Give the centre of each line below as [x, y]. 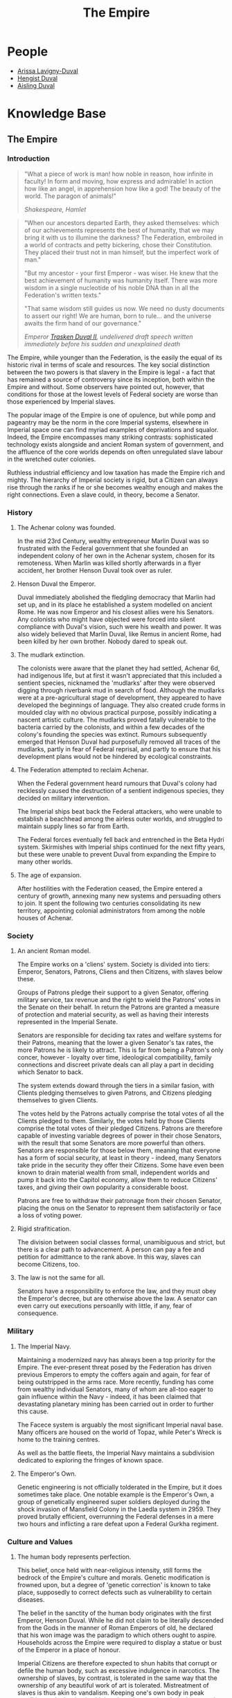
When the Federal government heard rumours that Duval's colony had [117, 783]
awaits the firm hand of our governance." [83, 323]
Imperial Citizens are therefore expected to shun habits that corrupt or [117, 1663]
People [28, 52]
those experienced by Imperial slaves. [61, 401]
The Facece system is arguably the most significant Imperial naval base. [120, 1424]
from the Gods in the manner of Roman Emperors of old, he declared [115, 1628]
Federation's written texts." [63, 295]
